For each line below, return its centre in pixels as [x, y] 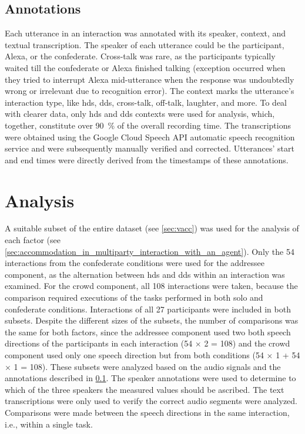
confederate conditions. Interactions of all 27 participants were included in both [148, 309]
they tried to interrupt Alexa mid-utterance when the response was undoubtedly [150, 79]
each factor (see [33, 240]
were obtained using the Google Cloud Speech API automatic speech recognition [150, 137]
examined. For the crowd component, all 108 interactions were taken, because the [151, 286]
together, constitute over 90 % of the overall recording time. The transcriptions [148, 125]
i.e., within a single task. [49, 424]
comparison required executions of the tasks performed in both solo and [134, 297]
